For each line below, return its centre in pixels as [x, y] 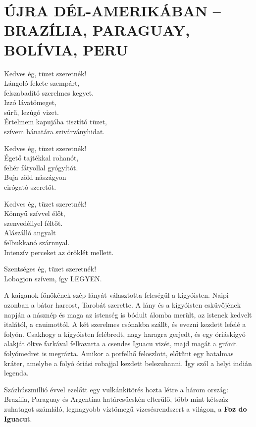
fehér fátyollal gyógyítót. [41, 167]
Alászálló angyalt [30, 233]
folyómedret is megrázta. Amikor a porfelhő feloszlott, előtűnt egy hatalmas [119, 353]
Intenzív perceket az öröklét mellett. [59, 252]
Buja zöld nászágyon [35, 177]
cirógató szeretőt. [30, 187]
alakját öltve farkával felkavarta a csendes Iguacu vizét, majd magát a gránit [121, 344]
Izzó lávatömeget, [30, 102]
